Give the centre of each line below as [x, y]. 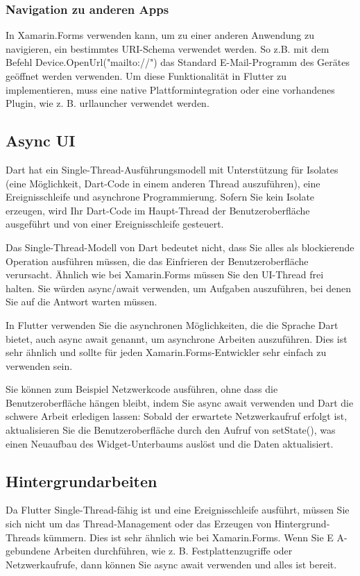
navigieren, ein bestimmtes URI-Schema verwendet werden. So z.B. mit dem [168, 48]
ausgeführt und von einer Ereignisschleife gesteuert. [115, 224]
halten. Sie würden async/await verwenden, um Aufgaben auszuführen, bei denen [179, 288]
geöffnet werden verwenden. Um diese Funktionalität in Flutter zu [146, 76]
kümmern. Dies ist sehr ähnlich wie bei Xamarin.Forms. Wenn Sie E [188, 537]
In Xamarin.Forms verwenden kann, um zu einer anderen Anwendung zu [160, 35]
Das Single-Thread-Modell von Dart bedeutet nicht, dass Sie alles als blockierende [180, 247]
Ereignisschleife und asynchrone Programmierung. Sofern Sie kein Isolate [160, 197]
